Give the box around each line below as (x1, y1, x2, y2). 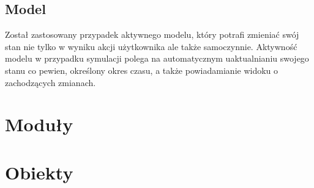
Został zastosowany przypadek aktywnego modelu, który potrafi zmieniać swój (5, 28, 299, 41)
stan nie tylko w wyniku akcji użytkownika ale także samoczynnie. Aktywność (5, 40, 297, 52)
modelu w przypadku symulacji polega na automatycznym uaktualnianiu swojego (5, 52, 309, 65)
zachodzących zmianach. (5, 76, 96, 89)
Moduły (5, 112, 73, 137)
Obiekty (5, 159, 73, 184)
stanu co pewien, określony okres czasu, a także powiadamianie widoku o (5, 63, 278, 76)
